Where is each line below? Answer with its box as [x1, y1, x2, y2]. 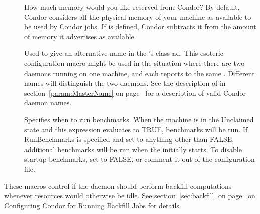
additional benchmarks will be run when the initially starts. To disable [24, 144, 242, 154]
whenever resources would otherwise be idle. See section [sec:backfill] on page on [4, 190, 255, 201]
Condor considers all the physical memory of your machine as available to [24, 11, 251, 22]
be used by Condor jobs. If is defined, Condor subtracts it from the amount [24, 21, 256, 32]
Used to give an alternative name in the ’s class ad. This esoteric [24, 48, 223, 58]
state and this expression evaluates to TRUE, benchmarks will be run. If [24, 124, 248, 134]
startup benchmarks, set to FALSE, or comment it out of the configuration [24, 154, 255, 164]
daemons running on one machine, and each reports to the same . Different [24, 67, 255, 78]
